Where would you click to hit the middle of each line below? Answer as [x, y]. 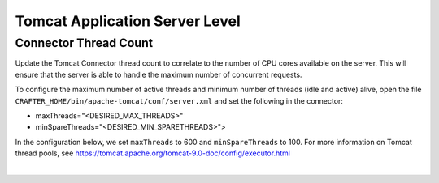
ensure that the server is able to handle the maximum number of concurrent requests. [159, 74]
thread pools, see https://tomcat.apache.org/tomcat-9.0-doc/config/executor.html [152, 153]
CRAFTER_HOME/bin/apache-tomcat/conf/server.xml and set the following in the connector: [179, 100]
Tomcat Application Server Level [128, 21]
